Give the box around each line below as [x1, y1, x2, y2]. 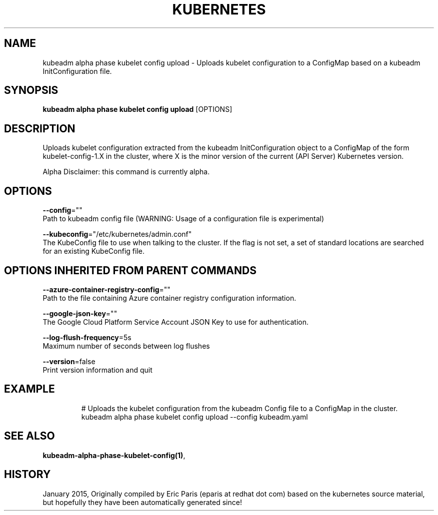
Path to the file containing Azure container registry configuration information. [42, 293, 296, 302]
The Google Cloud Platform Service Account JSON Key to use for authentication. [42, 317, 309, 326]
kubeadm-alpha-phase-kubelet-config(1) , [42, 451, 185, 460]
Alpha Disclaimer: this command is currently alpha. [42, 167, 210, 176]
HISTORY [4, 468, 51, 481]
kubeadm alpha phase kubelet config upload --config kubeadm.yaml [81, 412, 308, 421]
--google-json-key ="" [42, 309, 117, 318]
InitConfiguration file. [42, 66, 112, 75]
